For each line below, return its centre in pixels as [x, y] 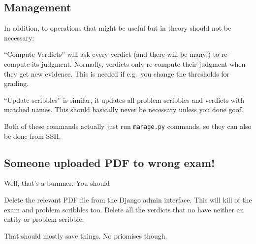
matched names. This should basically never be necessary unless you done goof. [124, 109]
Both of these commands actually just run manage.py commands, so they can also [128, 126]
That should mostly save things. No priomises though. [86, 235]
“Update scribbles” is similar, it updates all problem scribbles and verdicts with [124, 100]
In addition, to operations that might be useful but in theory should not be [118, 28]
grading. [16, 83]
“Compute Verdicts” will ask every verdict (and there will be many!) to [112, 54]
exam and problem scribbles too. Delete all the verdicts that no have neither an [124, 209]
